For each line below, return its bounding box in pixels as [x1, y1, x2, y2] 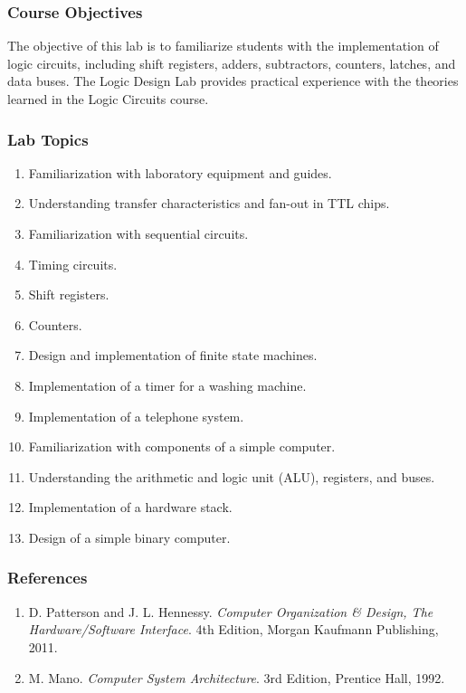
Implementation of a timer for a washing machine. [28, 375, 307, 394]
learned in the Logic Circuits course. [7, 90, 209, 108]
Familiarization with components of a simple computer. [28, 437, 336, 456]
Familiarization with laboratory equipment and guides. [28, 163, 332, 182]
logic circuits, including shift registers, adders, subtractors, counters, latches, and [7, 53, 456, 72]
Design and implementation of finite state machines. [28, 346, 318, 365]
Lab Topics [7, 128, 89, 150]
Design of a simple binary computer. [28, 527, 231, 546]
